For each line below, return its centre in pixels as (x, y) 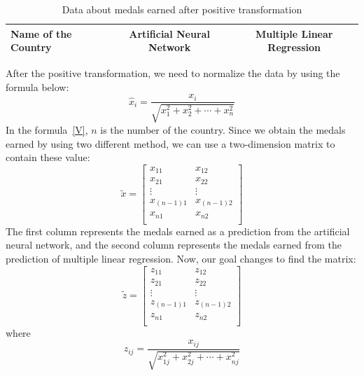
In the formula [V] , (47, 129)
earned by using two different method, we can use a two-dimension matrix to (170, 143)
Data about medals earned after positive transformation (182, 9)
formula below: (37, 86)
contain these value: (48, 157)
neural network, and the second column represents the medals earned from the (174, 245)
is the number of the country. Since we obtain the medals (223, 129)
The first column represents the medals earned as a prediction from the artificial (178, 231)
